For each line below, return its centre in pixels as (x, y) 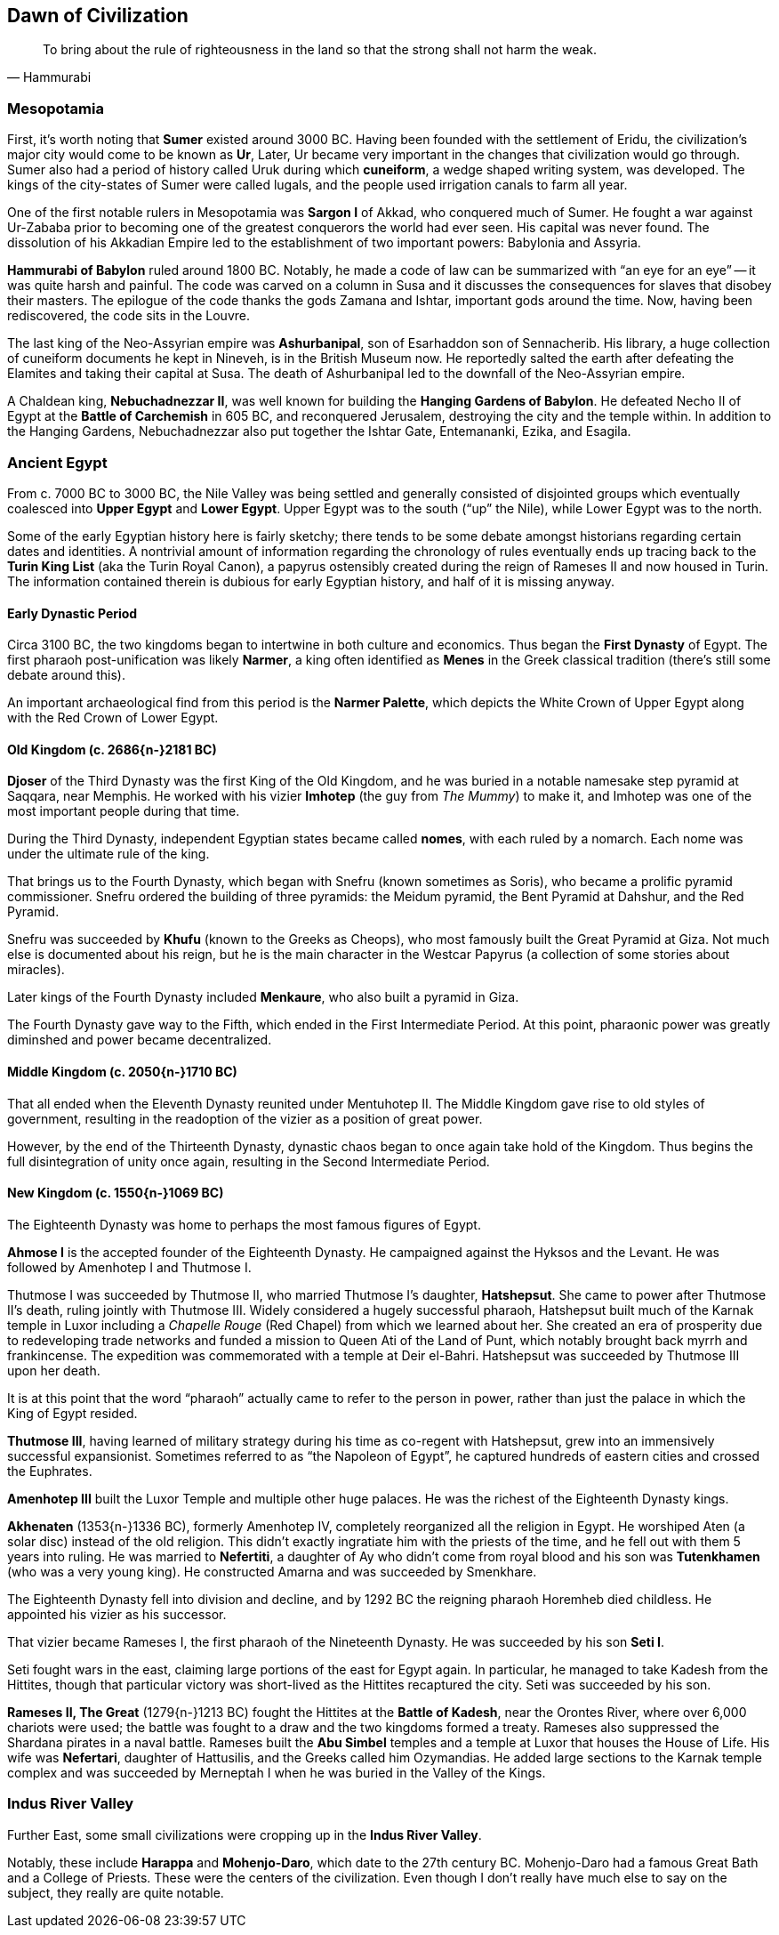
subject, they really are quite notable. (116, 1892)
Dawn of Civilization (98, 16)
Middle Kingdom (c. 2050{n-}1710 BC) (122, 1071)
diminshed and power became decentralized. (140, 1040)
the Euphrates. (50, 1471)
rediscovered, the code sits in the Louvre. (128, 316)
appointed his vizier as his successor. (117, 1614)
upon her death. (54, 1370)
